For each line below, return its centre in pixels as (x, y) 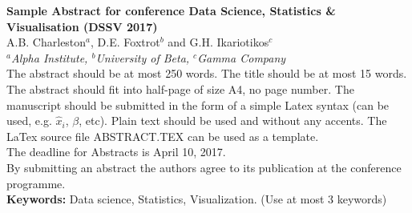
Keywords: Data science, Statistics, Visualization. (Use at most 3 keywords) (197, 199)
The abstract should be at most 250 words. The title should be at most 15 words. (207, 73)
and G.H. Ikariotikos (218, 42)
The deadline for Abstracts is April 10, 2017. (116, 152)
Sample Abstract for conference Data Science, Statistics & (171, 10)
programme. (36, 183)
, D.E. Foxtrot (125, 42)
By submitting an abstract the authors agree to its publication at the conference (204, 167)
